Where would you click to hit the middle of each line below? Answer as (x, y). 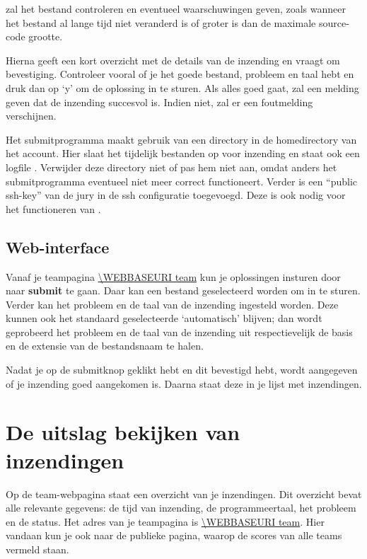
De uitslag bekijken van (123, 432)
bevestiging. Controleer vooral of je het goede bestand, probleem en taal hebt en (180, 74)
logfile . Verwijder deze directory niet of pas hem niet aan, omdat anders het (171, 167)
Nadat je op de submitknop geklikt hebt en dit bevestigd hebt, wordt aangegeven (182, 370)
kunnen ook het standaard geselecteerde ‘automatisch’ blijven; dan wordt (164, 318)
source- (334, 22)
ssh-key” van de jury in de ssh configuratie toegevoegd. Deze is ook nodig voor (176, 195)
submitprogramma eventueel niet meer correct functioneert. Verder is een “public (182, 181)
